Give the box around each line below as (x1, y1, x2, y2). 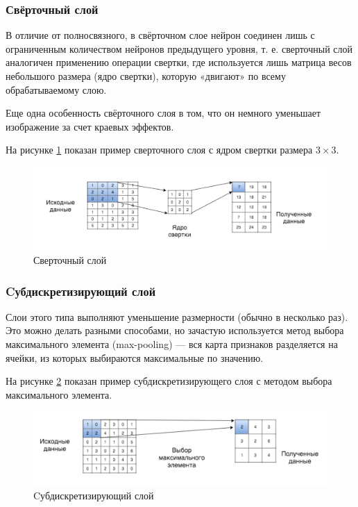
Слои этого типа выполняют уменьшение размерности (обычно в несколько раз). (6, 309, 348, 324)
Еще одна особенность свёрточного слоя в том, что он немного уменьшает (6, 106, 321, 120)
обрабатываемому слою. (6, 82, 107, 97)
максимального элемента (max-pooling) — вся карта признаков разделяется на (6, 337, 338, 351)
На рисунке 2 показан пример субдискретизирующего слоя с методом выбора (6, 374, 332, 388)
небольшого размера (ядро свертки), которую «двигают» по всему (6, 69, 286, 83)
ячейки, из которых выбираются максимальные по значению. (6, 350, 264, 365)
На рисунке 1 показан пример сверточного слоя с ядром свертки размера (6, 142, 313, 157)
